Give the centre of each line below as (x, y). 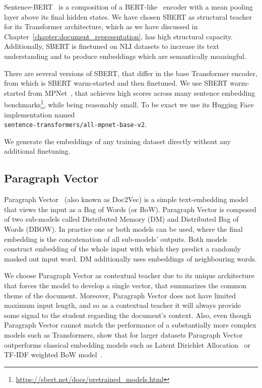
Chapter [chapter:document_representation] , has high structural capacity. (118, 36)
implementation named (40, 114)
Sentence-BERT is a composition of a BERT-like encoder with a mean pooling (128, 7)
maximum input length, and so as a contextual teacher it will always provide (123, 305)
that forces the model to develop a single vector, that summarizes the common (125, 285)
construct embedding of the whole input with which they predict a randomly (123, 249)
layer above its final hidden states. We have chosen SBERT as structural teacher (128, 16)
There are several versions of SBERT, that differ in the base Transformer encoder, (131, 73)
